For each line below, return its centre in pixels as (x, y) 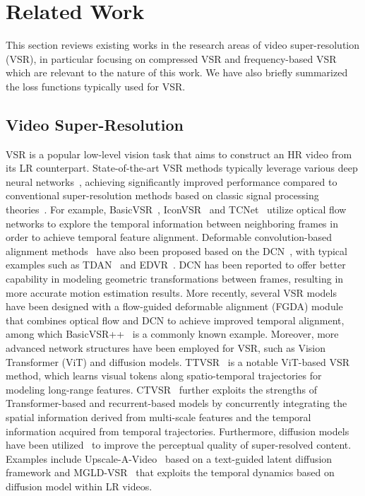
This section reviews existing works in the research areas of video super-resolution (183, 45)
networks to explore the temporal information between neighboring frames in (172, 223)
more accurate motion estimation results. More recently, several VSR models (171, 292)
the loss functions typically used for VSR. (96, 86)
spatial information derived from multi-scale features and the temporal (158, 417)
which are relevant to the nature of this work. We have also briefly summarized (177, 72)
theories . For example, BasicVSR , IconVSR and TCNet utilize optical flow (176, 209)
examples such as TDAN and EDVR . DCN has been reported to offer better (176, 265)
